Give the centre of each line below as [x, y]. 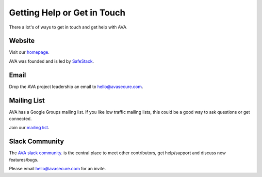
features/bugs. [24, 160]
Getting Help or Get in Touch [67, 13]
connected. [20, 119]
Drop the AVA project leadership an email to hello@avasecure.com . [76, 87]
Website [22, 41]
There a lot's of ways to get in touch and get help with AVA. [68, 27]
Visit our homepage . [29, 52]
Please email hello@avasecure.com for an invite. [57, 169]
